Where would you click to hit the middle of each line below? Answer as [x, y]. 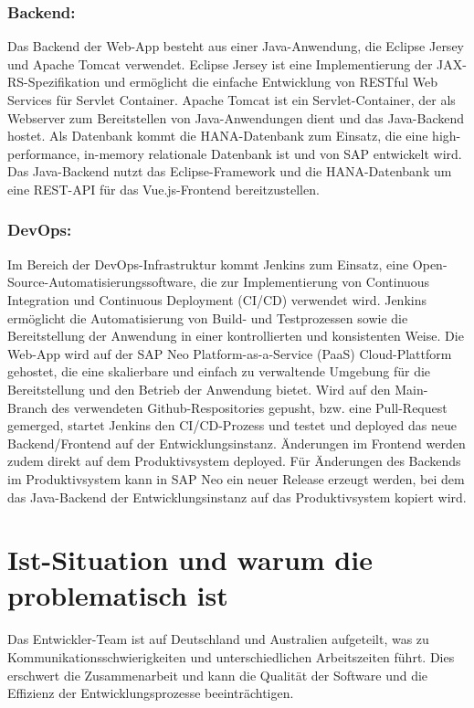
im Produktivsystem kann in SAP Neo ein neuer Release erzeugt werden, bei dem [236, 478]
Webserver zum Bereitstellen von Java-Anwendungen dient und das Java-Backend [236, 117]
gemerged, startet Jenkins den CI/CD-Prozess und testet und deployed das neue [232, 425]
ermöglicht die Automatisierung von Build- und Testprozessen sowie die [208, 317]
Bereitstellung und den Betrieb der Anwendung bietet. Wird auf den [199, 389]
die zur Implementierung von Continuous [315, 282]
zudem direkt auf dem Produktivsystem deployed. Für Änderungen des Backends [234, 461]
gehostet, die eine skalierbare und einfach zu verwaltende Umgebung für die [219, 371]
